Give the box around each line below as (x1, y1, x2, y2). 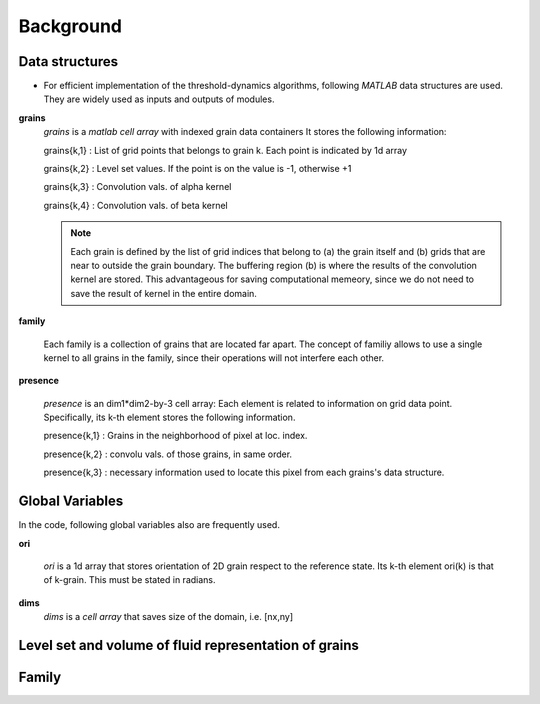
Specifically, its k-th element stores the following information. (43, 411, 296, 424)
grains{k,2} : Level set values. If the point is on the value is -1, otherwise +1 (43, 163, 352, 175)
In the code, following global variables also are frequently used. (18, 519, 280, 531)
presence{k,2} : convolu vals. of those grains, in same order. (43, 448, 293, 460)
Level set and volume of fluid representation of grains (18, 636, 359, 654)
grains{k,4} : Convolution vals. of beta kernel (43, 199, 229, 211)
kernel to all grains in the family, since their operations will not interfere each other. (43, 351, 385, 364)
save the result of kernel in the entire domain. (70, 287, 257, 299)
